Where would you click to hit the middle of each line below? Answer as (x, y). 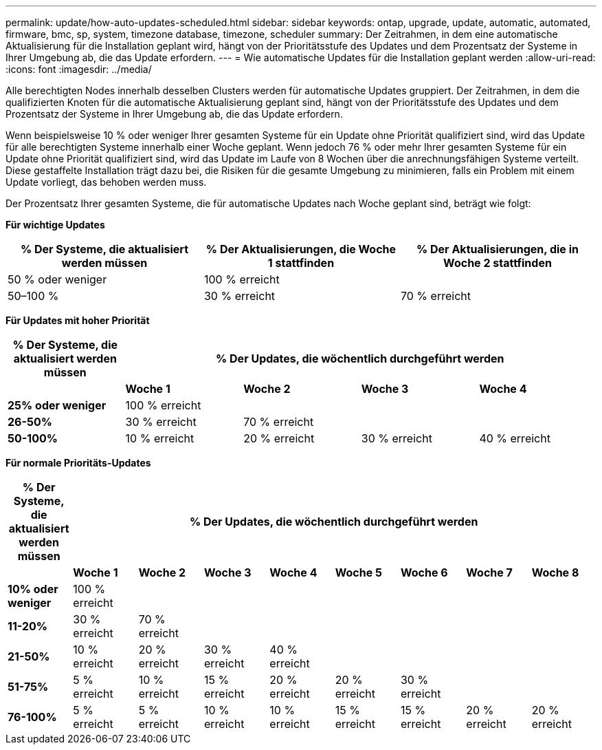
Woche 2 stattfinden (498, 263)
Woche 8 (555, 572)
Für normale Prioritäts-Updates (78, 463)
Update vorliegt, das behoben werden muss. (106, 182)
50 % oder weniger (57, 279)
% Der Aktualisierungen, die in (497, 249)
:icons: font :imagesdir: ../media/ (79, 69)
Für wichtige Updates (55, 225)
